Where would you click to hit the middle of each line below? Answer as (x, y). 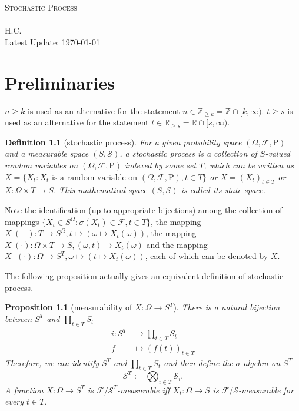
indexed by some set (161, 165)
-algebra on (260, 362)
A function (24, 390)
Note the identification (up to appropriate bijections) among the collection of (144, 210)
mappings (22, 221)
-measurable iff (144, 390)
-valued (278, 153)
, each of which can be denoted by (207, 256)
